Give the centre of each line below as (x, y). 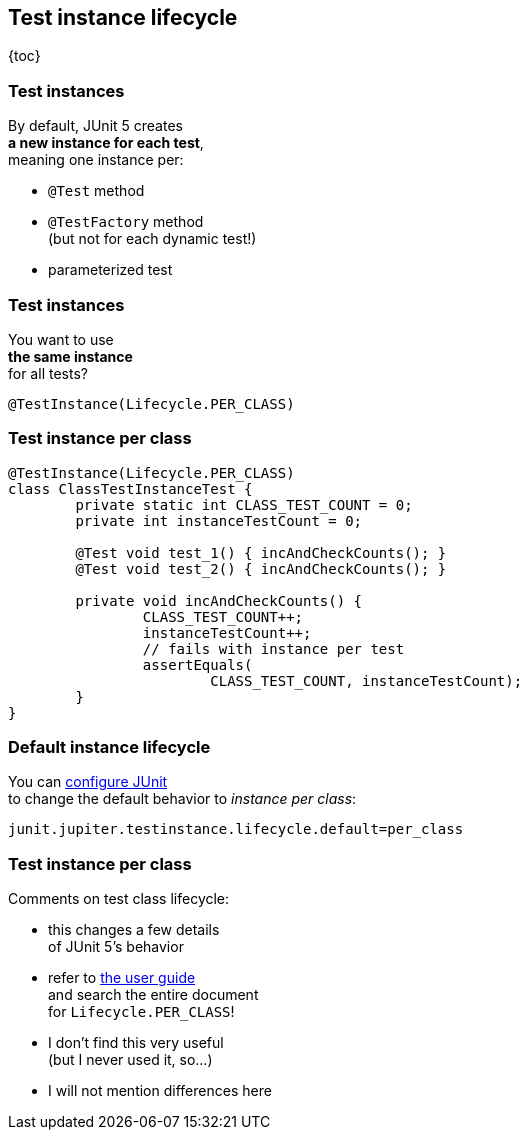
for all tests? (48, 373)
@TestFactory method (126, 222)
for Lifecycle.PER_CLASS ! (141, 1012)
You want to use (61, 339)
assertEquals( (197, 664)
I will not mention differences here (160, 1091)
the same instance (70, 356)
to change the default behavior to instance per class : (182, 799)
